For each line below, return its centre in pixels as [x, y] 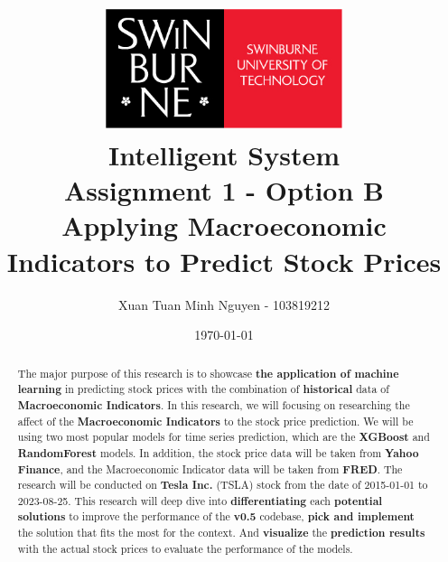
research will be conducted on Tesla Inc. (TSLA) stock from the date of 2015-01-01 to [223, 485]
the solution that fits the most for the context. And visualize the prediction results [221, 533]
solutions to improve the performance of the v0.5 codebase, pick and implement [216, 517]
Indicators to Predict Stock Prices [224, 261]
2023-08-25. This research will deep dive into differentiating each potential [200, 501]
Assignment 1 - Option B [224, 190]
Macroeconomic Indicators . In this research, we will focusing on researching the [214, 405]
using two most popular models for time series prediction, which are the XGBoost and [224, 437]
